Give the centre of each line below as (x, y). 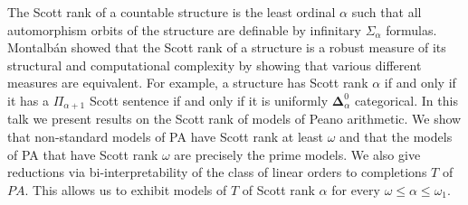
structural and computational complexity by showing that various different (215, 65)
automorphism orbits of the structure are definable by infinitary (184, 29)
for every (356, 189)
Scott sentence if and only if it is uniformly (209, 100)
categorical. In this (406, 100)
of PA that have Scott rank (83, 154)
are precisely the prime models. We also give (297, 154)
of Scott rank (278, 189)
